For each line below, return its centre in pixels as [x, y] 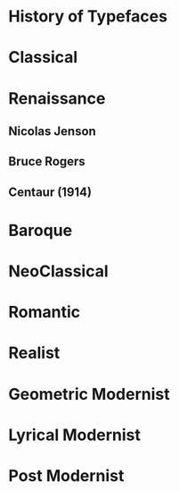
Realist [34, 353]
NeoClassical [58, 271]
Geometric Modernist [89, 394]
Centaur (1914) [50, 192]
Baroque [41, 230]
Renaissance [57, 98]
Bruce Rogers [47, 161]
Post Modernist [66, 476]
